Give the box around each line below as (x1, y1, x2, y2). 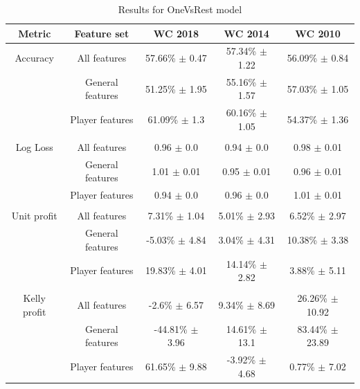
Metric (18, 26, 51, 40)
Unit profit (11, 208, 57, 223)
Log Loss (15, 140, 53, 154)
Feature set (74, 26, 129, 40)
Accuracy (15, 51, 54, 65)
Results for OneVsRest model (118, 2, 242, 16)
